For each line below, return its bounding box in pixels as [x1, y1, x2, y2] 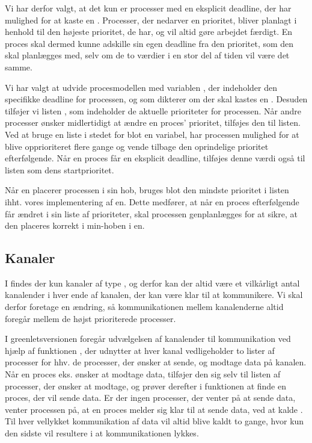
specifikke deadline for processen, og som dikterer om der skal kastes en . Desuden [5, 93, 308, 105]
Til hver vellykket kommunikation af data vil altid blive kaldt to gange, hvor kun [5, 415, 304, 427]
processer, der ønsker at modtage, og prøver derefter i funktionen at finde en [5, 379, 286, 392]
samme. [5, 60, 32, 73]
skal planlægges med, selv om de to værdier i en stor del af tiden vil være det [5, 49, 290, 61]
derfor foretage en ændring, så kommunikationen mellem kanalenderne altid [5, 300, 284, 313]
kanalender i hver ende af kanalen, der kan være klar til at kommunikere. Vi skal [5, 288, 303, 301]
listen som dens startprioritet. [5, 163, 114, 176]
